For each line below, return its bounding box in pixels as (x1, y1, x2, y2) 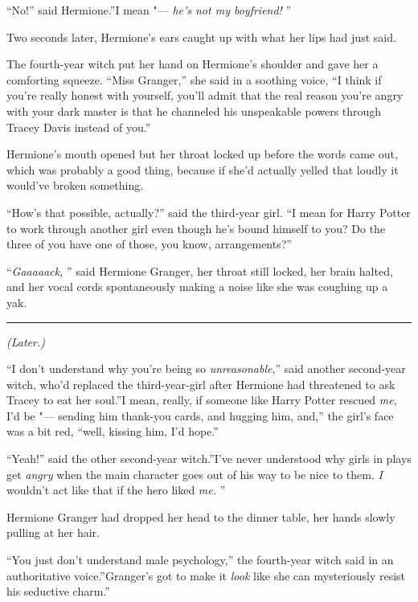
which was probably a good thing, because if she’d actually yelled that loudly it (6, 161, 399, 178)
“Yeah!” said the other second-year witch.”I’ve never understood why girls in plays (6, 450, 412, 467)
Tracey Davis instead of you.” (6, 118, 151, 135)
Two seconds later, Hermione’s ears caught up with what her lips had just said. (6, 28, 396, 45)
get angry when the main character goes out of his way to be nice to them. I (6, 465, 383, 482)
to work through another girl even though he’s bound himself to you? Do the (6, 219, 386, 236)
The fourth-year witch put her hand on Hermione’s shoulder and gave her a (6, 55, 379, 72)
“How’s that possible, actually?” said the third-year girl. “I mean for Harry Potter (6, 203, 411, 220)
